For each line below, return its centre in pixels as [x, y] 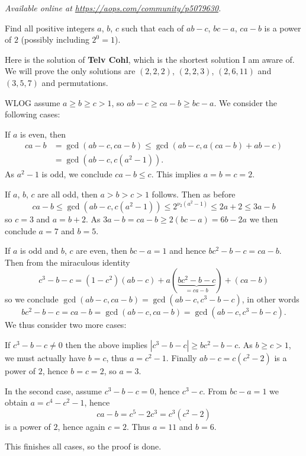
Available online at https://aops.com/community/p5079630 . [113, 8]
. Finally [181, 358]
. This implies [176, 174]
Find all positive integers [50, 28]
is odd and [39, 251]
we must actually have [45, 358]
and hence [188, 251]
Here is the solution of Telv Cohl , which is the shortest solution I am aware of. [150, 59]
